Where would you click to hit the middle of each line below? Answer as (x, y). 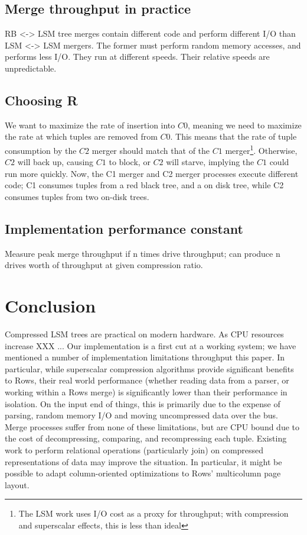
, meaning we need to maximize (244, 125)
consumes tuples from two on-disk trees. (77, 196)
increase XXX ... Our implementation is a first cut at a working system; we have (151, 345)
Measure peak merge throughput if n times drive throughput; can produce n (143, 253)
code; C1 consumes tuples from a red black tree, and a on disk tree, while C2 (144, 185)
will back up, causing (55, 162)
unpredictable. (31, 68)
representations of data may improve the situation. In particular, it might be (143, 461)
